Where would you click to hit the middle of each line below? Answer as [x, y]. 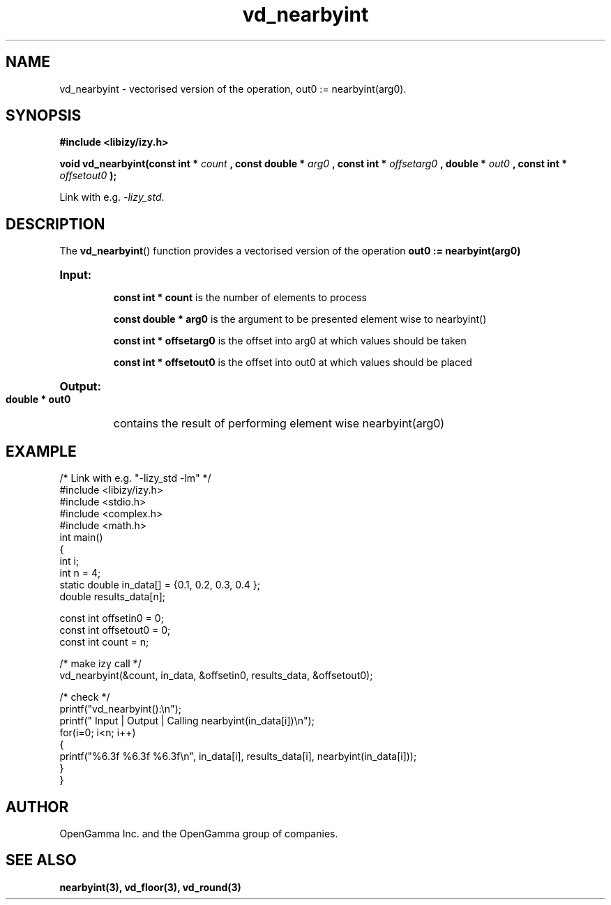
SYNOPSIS [44, 116]
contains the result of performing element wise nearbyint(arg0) [279, 424]
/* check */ [85, 697]
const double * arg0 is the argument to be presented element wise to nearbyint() [300, 319]
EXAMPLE [41, 451]
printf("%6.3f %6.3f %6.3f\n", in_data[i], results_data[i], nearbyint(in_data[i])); [238, 756]
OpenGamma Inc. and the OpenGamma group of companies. [199, 833]
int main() [81, 538]
